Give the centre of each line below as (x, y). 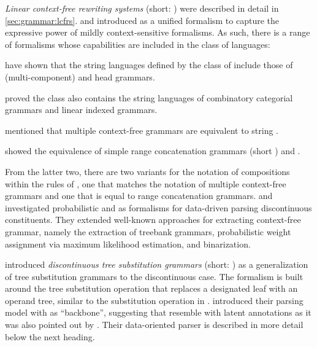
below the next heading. (50, 336)
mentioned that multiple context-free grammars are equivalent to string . (142, 130)
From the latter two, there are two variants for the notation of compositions (147, 171)
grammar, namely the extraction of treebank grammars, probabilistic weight (148, 231)
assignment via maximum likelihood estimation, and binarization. (128, 244)
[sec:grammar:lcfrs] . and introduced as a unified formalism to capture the (142, 20)
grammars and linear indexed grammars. (81, 110)
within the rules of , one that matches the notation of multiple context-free (146, 183)
